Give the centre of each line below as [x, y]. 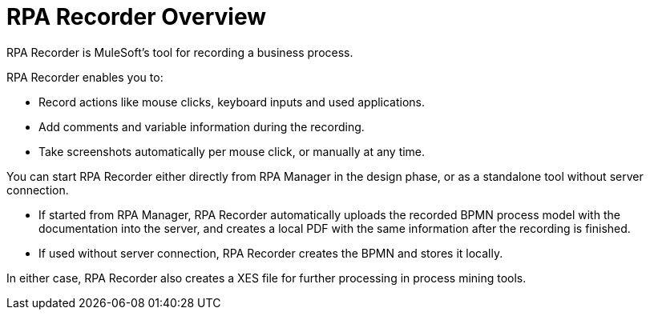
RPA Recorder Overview [137, 17]
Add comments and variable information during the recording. [202, 126]
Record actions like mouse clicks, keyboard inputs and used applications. [232, 102]
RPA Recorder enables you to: [85, 77]
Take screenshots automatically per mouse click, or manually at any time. [232, 151]
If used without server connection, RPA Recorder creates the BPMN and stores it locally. [271, 253]
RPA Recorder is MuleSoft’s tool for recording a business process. [180, 52]
